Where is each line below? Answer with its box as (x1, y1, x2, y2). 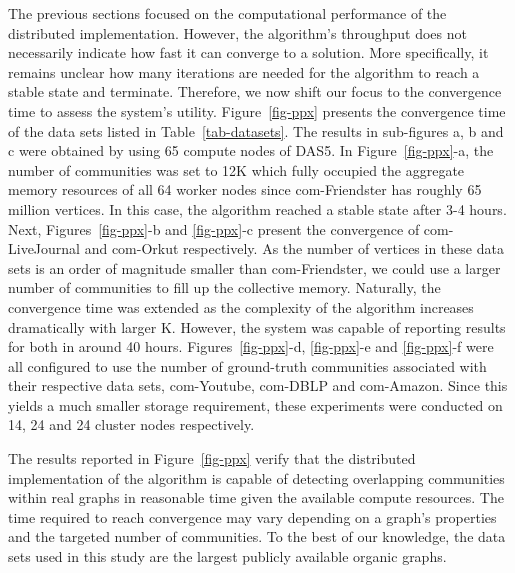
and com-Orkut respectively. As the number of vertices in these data (84, 238, 504, 259)
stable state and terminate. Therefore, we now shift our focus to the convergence (8, 81, 502, 102)
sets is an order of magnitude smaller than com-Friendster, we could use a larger (8, 257, 501, 278)
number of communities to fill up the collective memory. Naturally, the (8, 277, 441, 298)
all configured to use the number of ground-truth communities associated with (8, 355, 487, 376)
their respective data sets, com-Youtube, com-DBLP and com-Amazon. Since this (8, 375, 508, 396)
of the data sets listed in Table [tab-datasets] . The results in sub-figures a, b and (8, 120, 504, 141)
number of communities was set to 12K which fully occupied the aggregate (8, 159, 465, 180)
